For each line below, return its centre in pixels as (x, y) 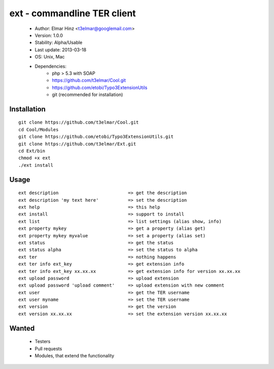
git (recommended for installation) (88, 95)
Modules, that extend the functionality (74, 356)
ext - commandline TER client (73, 13)
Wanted (22, 328)
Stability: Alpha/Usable (59, 43)
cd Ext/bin (32, 151)
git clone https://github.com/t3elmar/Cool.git (79, 122)
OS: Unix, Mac (50, 57)
